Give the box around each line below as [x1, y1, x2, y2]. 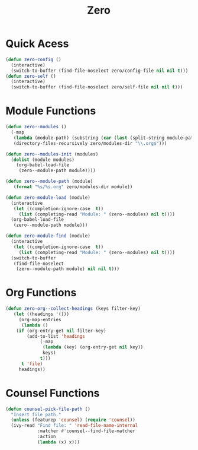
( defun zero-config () [5, 56, 61, 62]
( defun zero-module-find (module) [5, 233, 91, 239]
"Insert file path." [11, 411, 61, 417]
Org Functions [5, 286, 77, 300]
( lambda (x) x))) [37, 439, 80, 445]
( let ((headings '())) [13, 311, 69, 318]
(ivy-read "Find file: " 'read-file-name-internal [11, 423, 138, 429]
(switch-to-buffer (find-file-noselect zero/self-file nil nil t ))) [11, 84, 183, 90]
